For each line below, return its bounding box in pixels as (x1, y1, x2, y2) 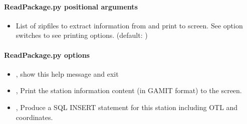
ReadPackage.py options (4, 49, 90, 60)
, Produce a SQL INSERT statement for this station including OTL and (16, 102, 238, 112)
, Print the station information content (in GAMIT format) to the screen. (16, 85, 242, 96)
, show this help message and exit (16, 68, 119, 79)
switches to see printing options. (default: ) (16, 30, 148, 40)
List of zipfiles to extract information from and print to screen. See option (16, 20, 243, 30)
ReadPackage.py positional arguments (4, 1, 138, 11)
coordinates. (16, 112, 53, 122)
